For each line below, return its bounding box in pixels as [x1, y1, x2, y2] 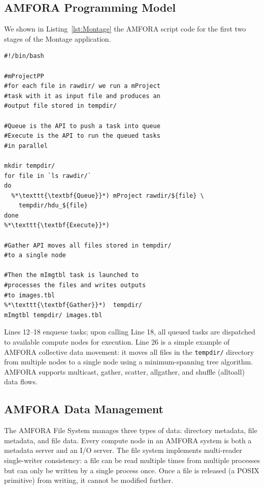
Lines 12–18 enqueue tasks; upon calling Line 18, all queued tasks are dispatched [4, 326, 255, 337]
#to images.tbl [4, 291, 55, 299]
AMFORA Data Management [4, 401, 163, 417]
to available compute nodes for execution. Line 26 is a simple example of [4, 337, 230, 347]
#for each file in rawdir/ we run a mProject [4, 82, 160, 90]
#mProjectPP [4, 72, 44, 80]
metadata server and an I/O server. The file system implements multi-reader [4, 445, 242, 455]
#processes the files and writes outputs [4, 282, 146, 289]
